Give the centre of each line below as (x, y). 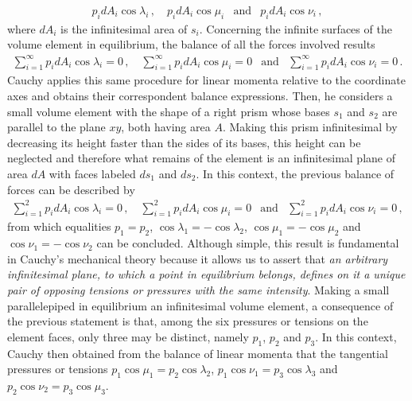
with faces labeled (92, 173)
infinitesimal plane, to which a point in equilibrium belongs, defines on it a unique (206, 274)
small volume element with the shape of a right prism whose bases (169, 111)
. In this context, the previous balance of (295, 173)
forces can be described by (71, 189)
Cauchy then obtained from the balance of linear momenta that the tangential (198, 353)
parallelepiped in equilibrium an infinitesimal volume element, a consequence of (200, 305)
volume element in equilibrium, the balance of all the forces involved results (191, 44)
